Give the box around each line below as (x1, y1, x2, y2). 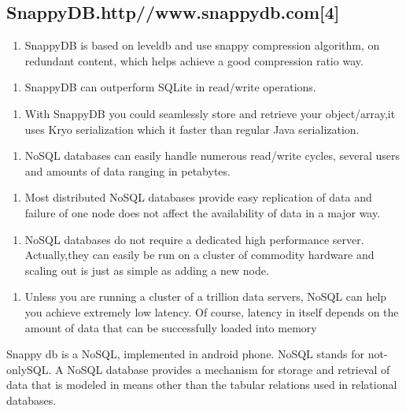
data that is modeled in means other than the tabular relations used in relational (6, 376, 397, 393)
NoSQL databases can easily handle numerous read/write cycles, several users (24, 147, 400, 164)
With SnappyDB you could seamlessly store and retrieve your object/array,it (24, 105, 396, 121)
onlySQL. (6, 361, 52, 377)
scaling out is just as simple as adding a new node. (24, 261, 269, 278)
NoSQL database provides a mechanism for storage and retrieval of (67, 361, 390, 377)
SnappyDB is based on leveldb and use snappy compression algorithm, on (24, 37, 380, 54)
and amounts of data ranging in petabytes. (24, 162, 231, 179)
